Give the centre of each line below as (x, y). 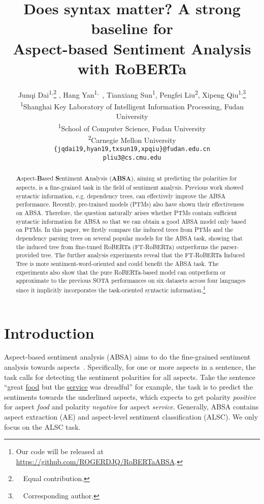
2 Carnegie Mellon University (132, 139)
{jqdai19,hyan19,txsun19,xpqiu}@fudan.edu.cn (132, 149)
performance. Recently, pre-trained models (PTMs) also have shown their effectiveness (130, 204)
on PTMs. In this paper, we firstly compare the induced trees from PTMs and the (125, 230)
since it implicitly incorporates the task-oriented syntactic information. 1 (111, 289)
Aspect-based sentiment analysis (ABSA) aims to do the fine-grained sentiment (127, 357)
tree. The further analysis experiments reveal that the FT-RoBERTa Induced (143, 255)
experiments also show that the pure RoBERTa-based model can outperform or (121, 272)
